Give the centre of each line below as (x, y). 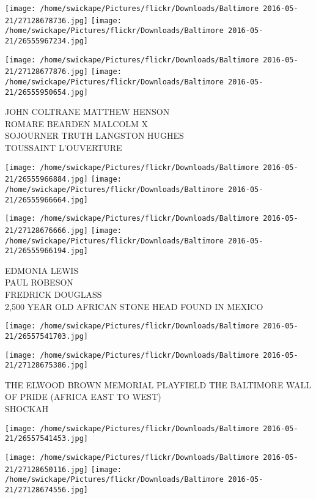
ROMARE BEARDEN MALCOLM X (77, 123)
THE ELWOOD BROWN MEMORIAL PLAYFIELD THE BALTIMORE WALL (158, 384)
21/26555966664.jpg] (47, 200)
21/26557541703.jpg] (47, 336)
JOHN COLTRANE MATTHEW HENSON (87, 112)
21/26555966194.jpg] (47, 251)
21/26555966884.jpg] (47, 179)
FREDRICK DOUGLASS (53, 294)
